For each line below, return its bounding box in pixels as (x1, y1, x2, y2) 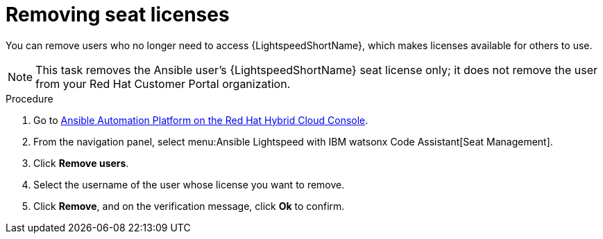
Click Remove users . (33, 157, 129, 169)
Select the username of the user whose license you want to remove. (33, 178, 345, 191)
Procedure (6, 92, 53, 105)
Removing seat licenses (6, 3, 230, 26)
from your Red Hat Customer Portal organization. (35, 76, 291, 91)
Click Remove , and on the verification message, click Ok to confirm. (33, 200, 345, 212)
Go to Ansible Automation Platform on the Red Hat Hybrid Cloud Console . (33, 114, 368, 126)
